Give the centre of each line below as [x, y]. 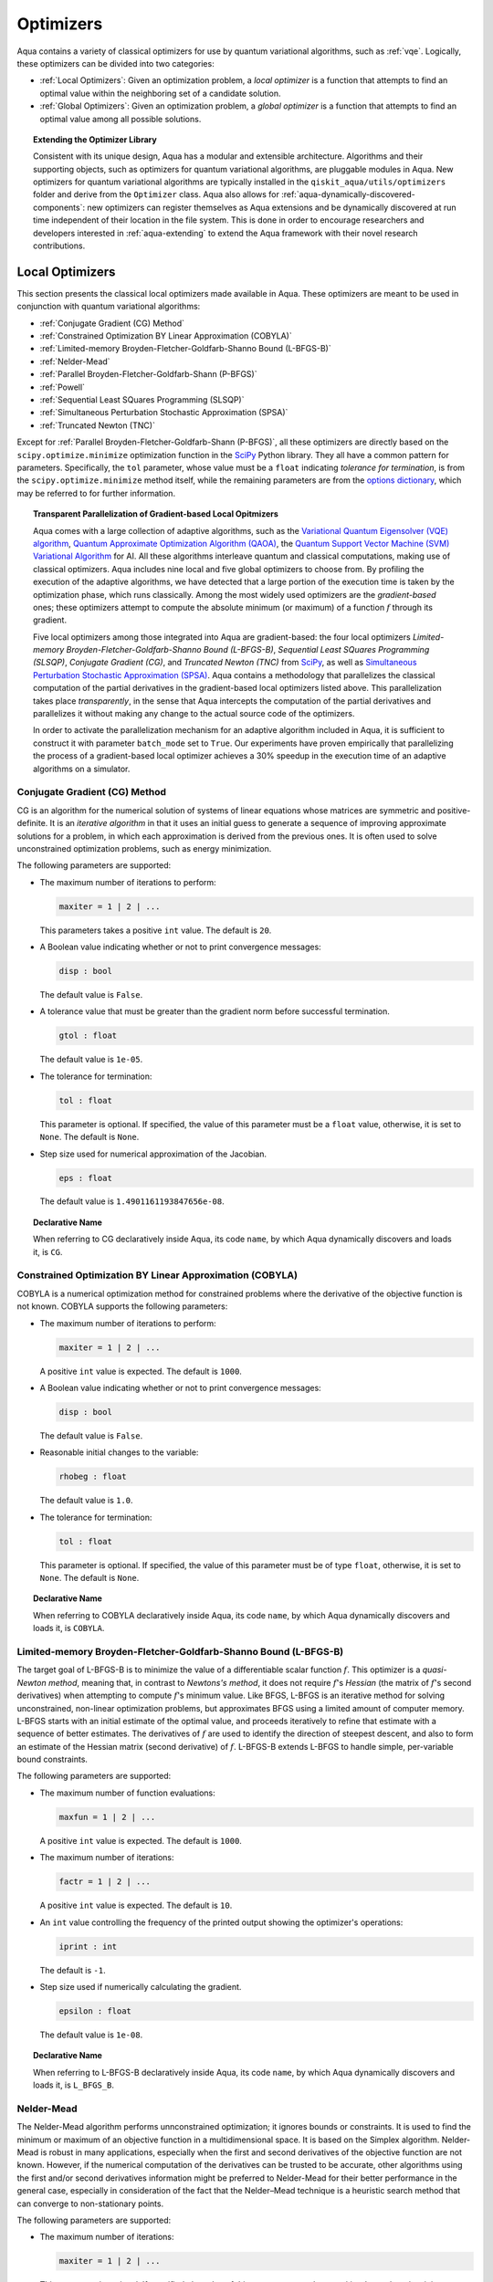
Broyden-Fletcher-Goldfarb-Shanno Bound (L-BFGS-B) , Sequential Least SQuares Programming [248, 650]
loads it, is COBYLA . [69, 1628]
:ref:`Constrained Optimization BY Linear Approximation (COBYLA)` [166, 336]
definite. [32, 823]
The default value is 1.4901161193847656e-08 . [132, 1201]
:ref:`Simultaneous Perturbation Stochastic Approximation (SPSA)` [164, 413]
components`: [59, 207]
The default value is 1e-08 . [91, 2035]
